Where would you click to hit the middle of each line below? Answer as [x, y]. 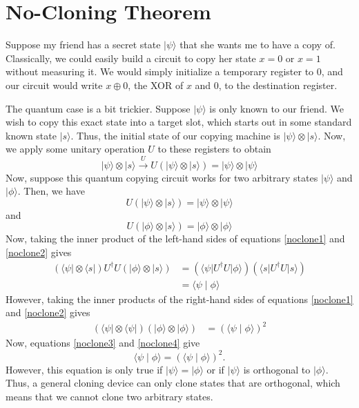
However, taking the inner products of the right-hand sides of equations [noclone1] [179, 299]
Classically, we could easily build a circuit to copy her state [131, 58]
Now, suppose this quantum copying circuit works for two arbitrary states [162, 177]
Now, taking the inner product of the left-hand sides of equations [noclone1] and [175, 239]
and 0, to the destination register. [266, 85]
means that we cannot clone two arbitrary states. [109, 396]
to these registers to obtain [214, 149]
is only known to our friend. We [276, 108]
